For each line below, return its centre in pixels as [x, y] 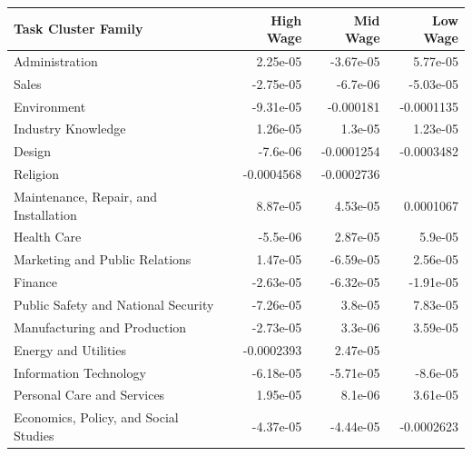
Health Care [48, 237]
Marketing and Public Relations [103, 259]
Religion [36, 174]
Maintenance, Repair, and [86, 196]
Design [33, 151]
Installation [45, 214]
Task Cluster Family [79, 29]
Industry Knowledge [70, 129]
